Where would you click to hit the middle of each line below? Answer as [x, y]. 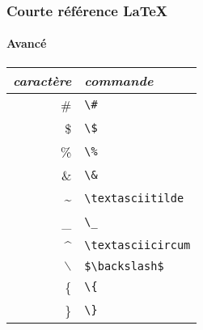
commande [119, 80]
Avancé [27, 43]
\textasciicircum [137, 245]
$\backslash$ [124, 266]
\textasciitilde [134, 199]
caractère [42, 80]
